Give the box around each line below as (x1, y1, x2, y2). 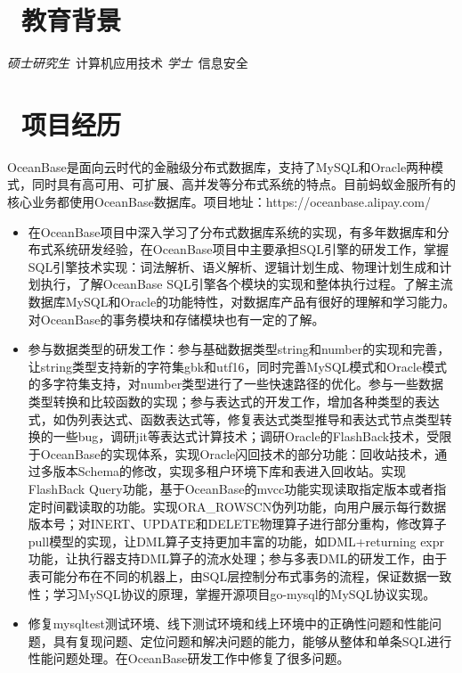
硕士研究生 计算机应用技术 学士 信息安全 (7, 53, 248, 72)
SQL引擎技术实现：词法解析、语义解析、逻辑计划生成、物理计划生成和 (28, 257, 440, 275)
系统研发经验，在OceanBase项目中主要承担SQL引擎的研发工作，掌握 (53, 240, 449, 259)
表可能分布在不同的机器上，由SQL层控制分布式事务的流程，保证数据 (28, 566, 427, 585)
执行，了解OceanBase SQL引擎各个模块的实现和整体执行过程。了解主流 (40, 275, 453, 293)
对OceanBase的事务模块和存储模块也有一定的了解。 (28, 309, 325, 328)
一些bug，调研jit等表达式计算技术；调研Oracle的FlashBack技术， (53, 427, 427, 446)
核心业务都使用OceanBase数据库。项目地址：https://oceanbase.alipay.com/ (7, 193, 432, 211)
